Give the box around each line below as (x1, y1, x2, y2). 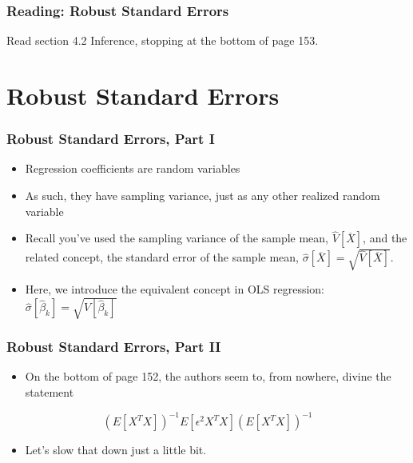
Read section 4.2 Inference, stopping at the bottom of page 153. (6, 32, 319, 49)
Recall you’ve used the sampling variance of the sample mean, (25, 230, 328, 246)
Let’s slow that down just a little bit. (25, 441, 207, 457)
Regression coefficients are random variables (25, 160, 240, 177)
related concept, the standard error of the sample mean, (25, 249, 299, 265)
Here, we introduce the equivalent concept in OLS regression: (25, 280, 325, 297)
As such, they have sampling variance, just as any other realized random (25, 187, 380, 203)
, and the (363, 230, 407, 246)
